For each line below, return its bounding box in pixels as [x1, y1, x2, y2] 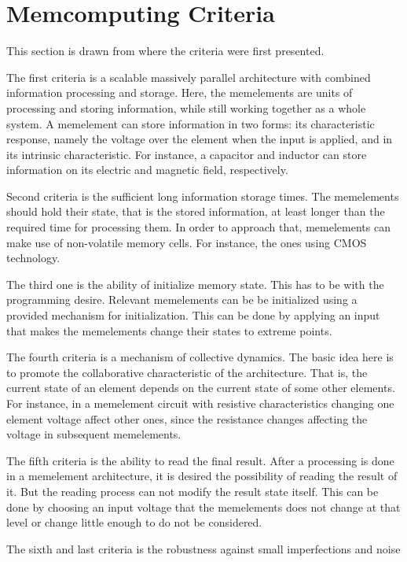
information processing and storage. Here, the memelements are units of [6, 84, 353, 101]
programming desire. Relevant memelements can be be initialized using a [6, 291, 357, 308]
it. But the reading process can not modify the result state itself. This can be [6, 483, 379, 499]
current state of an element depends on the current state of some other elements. [6, 379, 395, 396]
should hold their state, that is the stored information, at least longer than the [6, 203, 385, 220]
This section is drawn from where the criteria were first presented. [6, 43, 324, 59]
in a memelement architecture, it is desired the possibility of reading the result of [6, 468, 398, 484]
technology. [6, 250, 60, 266]
